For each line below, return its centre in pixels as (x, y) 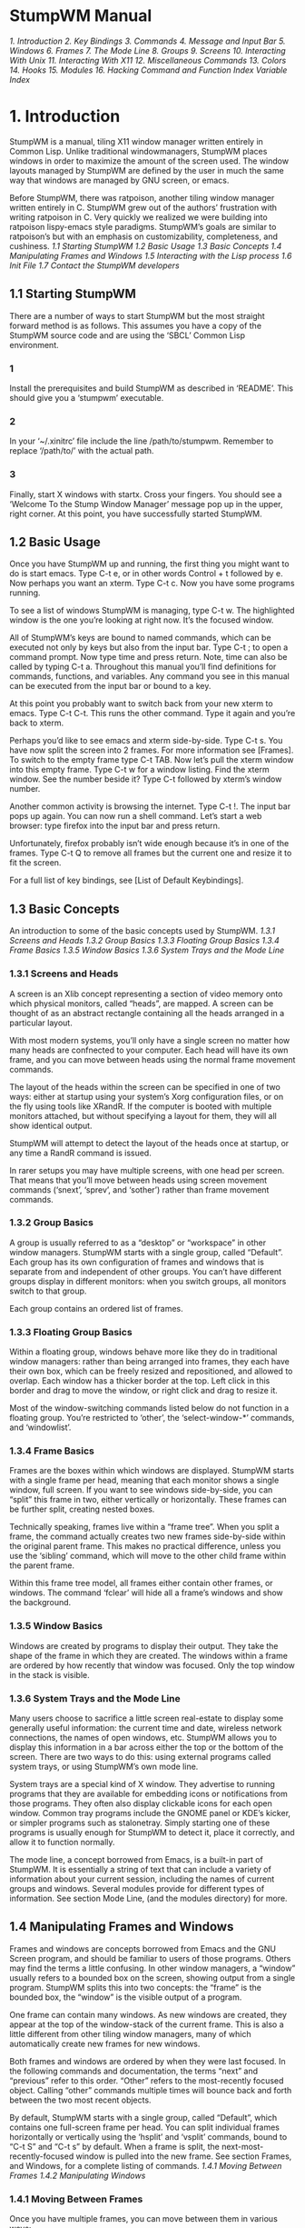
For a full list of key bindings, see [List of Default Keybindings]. (127, 880)
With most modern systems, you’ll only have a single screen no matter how (150, 1040)
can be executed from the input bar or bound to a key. (110, 686)
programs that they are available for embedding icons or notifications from (149, 1793)
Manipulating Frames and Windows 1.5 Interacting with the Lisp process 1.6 (151, 255)
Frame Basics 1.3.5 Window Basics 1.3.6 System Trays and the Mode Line (147, 950)
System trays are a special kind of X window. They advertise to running (142, 1783)
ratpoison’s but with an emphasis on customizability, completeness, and (144, 236)
